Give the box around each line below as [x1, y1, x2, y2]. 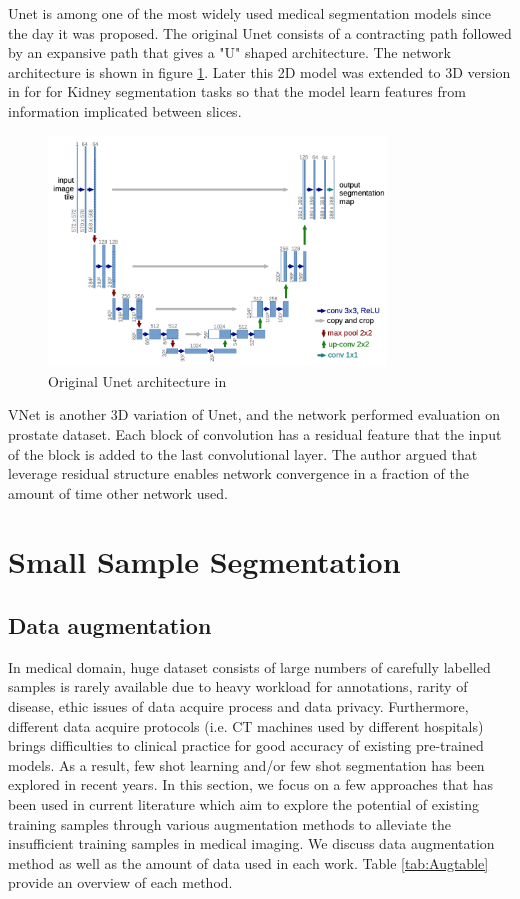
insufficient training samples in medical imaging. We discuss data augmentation [8, 833, 495, 854]
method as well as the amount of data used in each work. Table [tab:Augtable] [8, 852, 489, 873]
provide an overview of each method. [8, 872, 233, 893]
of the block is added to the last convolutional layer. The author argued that [8, 443, 478, 464]
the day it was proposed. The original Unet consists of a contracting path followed [8, 22, 512, 43]
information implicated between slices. [8, 100, 242, 121]
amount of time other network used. [8, 482, 228, 503]
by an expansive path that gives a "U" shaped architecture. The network [8, 42, 451, 63]
